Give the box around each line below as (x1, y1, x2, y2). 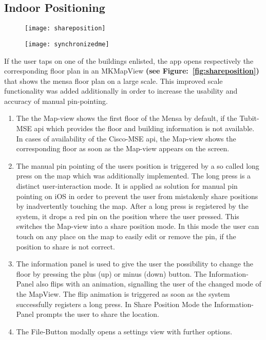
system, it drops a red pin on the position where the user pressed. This (16, 210, 239, 221)
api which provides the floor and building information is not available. (34, 123, 255, 134)
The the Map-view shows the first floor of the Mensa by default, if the (16, 113, 237, 123)
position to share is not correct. (16, 241, 115, 252)
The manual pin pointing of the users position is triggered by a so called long (16, 160, 259, 171)
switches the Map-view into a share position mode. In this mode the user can (16, 221, 259, 231)
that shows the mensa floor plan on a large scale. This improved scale (4, 75, 223, 86)
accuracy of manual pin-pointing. (4, 95, 108, 106)
